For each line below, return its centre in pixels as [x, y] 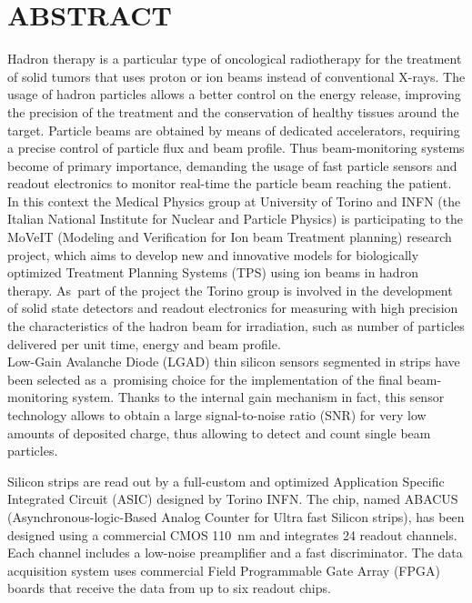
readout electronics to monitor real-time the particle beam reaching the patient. [230, 183]
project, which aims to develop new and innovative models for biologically [213, 254]
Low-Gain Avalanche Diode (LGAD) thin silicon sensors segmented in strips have [234, 362]
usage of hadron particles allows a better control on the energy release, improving [234, 94]
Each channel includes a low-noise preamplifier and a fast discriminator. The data [235, 553]
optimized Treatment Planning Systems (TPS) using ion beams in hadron [213, 272]
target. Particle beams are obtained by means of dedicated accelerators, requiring [234, 130]
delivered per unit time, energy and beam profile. [144, 343]
